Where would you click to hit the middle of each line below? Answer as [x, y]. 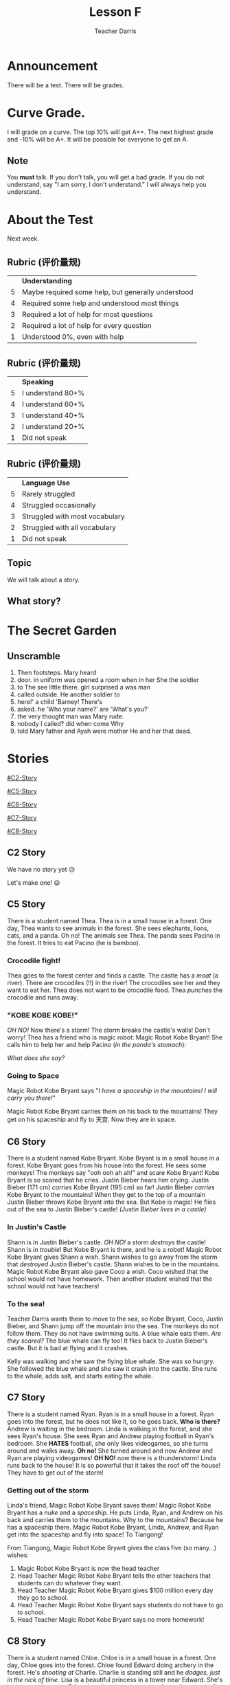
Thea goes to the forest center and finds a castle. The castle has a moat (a [113, 975]
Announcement [53, 66]
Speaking [37, 382]
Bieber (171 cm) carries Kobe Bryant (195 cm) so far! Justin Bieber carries [111, 1187]
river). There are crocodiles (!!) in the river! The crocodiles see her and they [114, 982]
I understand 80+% [53, 393]
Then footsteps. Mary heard [57, 673]
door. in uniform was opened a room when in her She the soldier [108, 680]
